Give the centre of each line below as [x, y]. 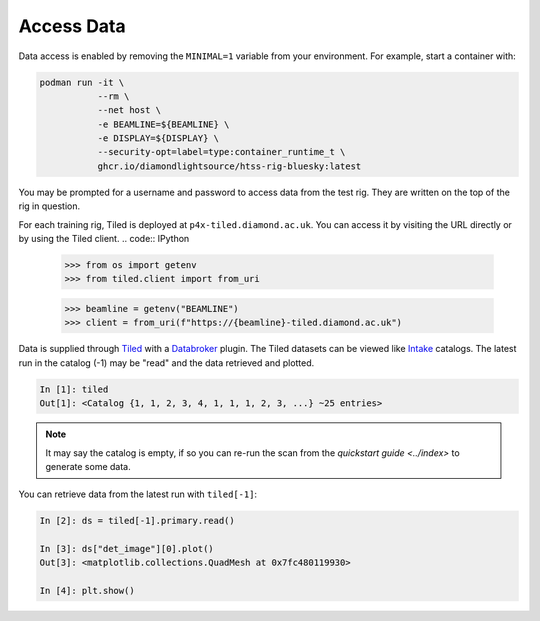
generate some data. [88, 466]
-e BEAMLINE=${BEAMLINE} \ [163, 124]
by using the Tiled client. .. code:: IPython [104, 239]
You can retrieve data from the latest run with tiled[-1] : [138, 494]
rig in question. [49, 206]
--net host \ [129, 110]
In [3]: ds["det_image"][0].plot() [126, 549]
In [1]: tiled [74, 389]
